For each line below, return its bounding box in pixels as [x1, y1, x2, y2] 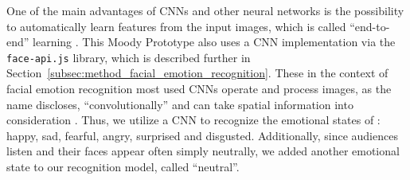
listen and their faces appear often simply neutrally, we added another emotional [6, 143, 400, 159]
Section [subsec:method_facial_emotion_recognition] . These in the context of [6, 65, 389, 81]
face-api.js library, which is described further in [6, 49, 251, 65]
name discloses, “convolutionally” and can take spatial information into [6, 96, 353, 112]
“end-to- [349, 18, 390, 34]
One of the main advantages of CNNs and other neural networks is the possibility [6, 2, 404, 18]
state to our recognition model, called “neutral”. [6, 158, 240, 174]
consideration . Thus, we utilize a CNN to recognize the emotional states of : [6, 112, 381, 128]
